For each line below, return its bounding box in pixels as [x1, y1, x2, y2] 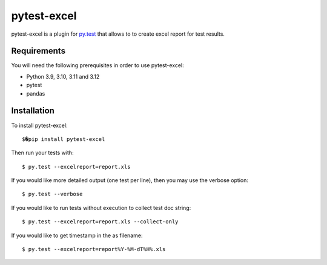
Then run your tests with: [11, 149, 74, 157]
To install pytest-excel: [11, 122, 68, 129]
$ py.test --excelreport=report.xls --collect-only [22, 218, 179, 225]
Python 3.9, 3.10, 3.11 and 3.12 [26, 73, 100, 80]
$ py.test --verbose [22, 191, 83, 198]
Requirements [11, 46, 66, 56]
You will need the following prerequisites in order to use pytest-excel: [11, 62, 184, 69]
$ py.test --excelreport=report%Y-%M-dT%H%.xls [22, 246, 166, 253]
